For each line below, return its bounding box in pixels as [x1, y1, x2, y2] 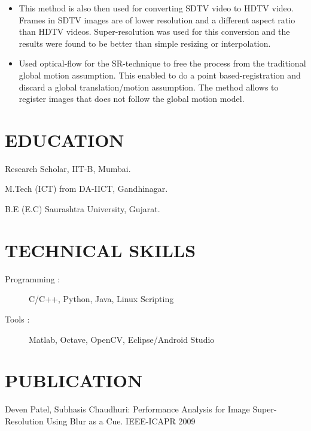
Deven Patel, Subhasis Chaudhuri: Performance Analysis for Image [5, 403, 250, 415]
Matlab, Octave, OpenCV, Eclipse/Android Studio [29, 333, 215, 345]
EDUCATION [5, 127, 124, 152]
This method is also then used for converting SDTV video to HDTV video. [19, 2, 294, 14]
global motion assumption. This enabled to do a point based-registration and [19, 68, 301, 81]
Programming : [5, 272, 60, 285]
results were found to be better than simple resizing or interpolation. [19, 37, 271, 49]
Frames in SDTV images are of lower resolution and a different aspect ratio [19, 13, 295, 26]
